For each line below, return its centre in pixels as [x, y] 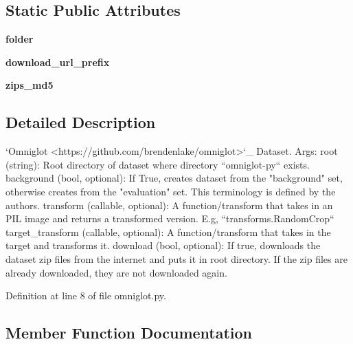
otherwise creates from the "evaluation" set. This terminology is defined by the [171, 191]
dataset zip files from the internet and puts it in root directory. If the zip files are [176, 258]
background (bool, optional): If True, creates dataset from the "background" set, [174, 178]
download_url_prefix [58, 62]
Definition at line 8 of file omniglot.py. [86, 295]
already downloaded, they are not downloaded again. [116, 272]
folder [20, 39]
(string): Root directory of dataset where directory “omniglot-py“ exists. [158, 164]
